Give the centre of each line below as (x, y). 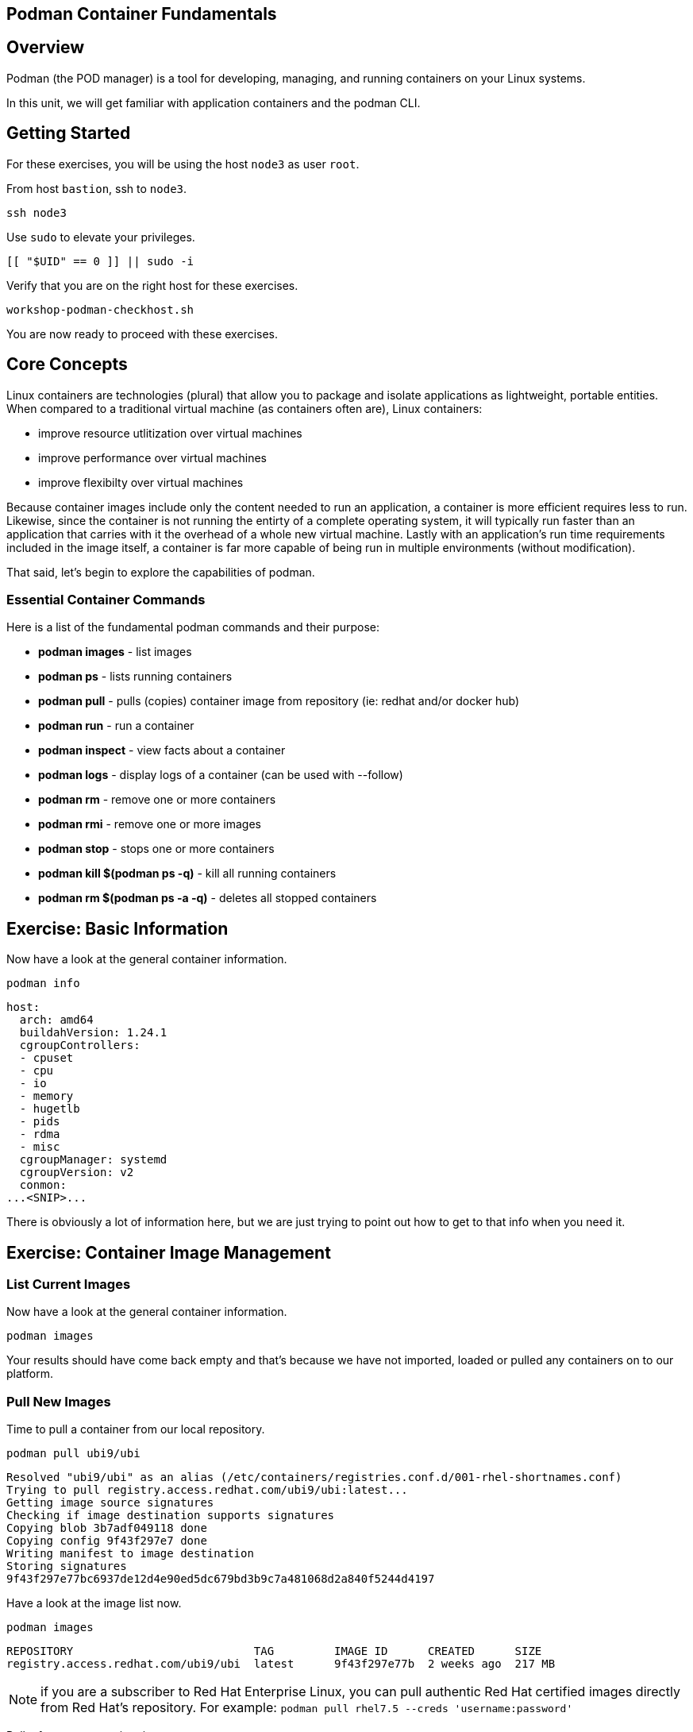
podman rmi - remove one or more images (150, 824)
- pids (40, 1122)
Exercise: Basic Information (117, 928)
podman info (43, 984)
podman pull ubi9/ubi (73, 1454)
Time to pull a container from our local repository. (136, 1429)
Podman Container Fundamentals (142, 14)
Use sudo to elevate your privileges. (101, 237)
